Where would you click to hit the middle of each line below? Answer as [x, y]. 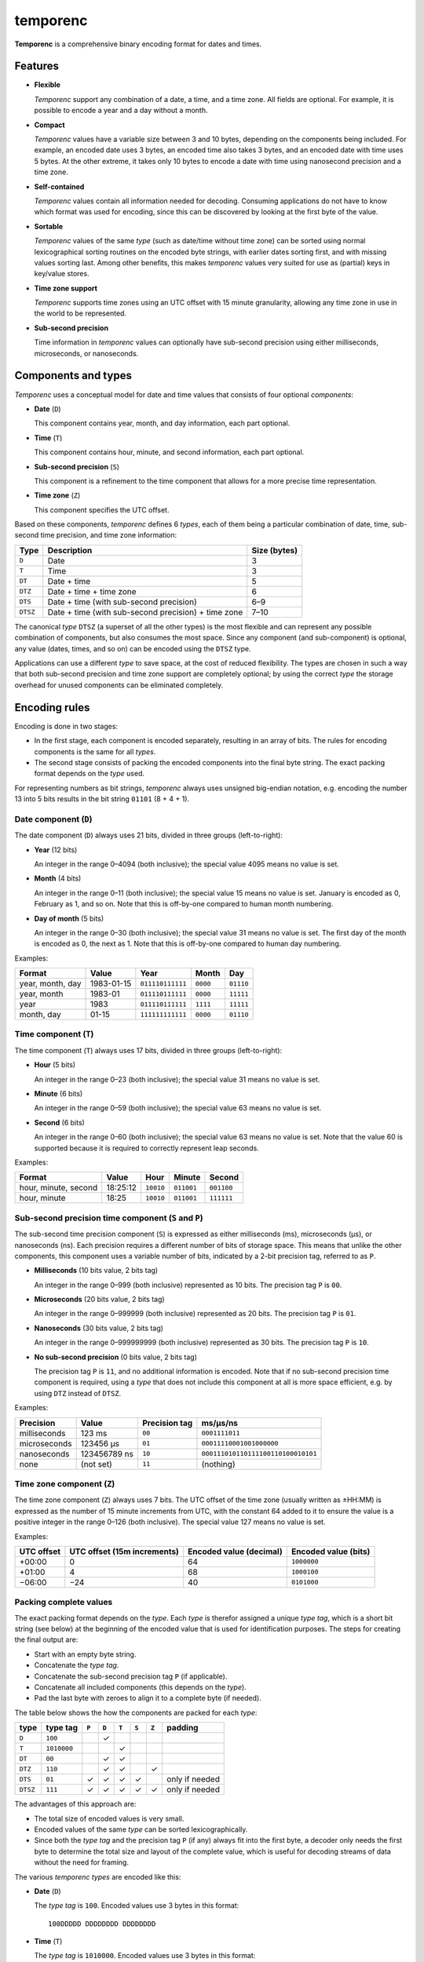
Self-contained [59, 186]
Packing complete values [64, 1603]
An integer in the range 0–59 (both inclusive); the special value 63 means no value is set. [178, 1108]
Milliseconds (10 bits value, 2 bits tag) [96, 1271]
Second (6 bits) [60, 1122]
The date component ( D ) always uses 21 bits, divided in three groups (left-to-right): [148, 835]
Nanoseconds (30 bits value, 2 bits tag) [99, 1328]
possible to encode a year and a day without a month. [121, 111]
